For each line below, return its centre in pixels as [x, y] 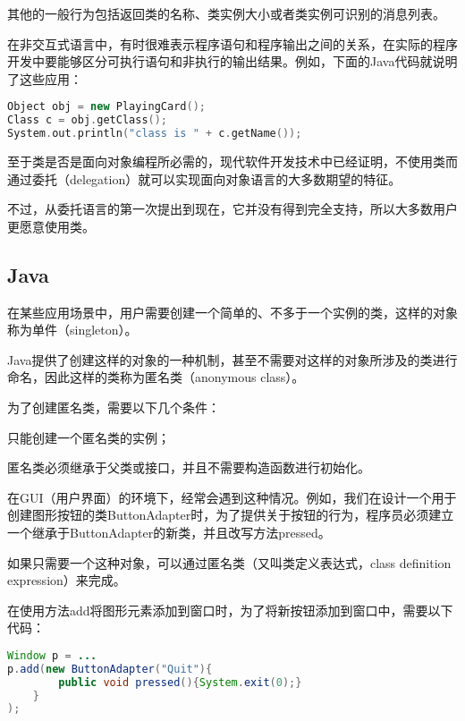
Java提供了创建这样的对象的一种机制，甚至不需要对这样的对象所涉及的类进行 [232, 359]
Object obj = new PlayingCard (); [106, 107]
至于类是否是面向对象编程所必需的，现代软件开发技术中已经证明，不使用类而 [232, 161]
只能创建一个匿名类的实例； [89, 437]
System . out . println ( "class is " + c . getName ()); [155, 134]
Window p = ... [52, 655]
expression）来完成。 [67, 580]
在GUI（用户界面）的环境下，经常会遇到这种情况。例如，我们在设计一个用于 [232, 497]
